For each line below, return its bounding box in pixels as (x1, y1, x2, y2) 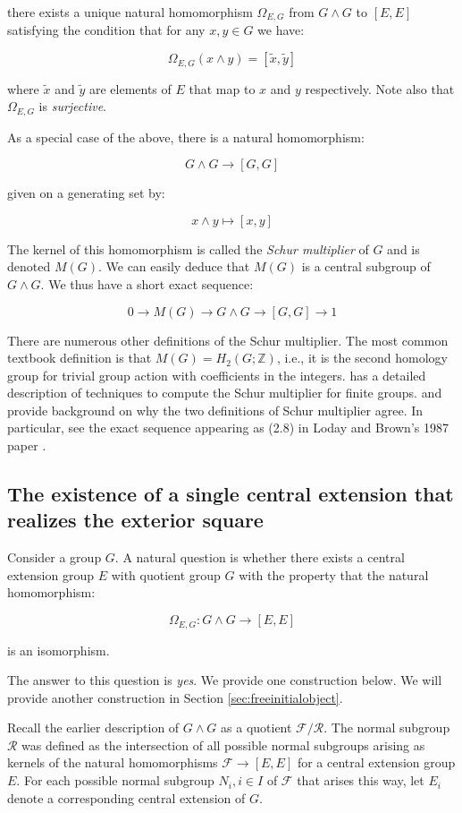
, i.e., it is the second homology (276, 348, 448, 367)
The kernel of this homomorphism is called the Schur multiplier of (7, 239, 369, 258)
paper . (7, 436, 46, 455)
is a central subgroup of (301, 257, 431, 276)
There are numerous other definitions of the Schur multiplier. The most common (7, 330, 449, 349)
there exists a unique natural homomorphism (7, 3, 253, 21)
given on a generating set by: (7, 184, 165, 202)
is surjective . (38, 97, 107, 116)
